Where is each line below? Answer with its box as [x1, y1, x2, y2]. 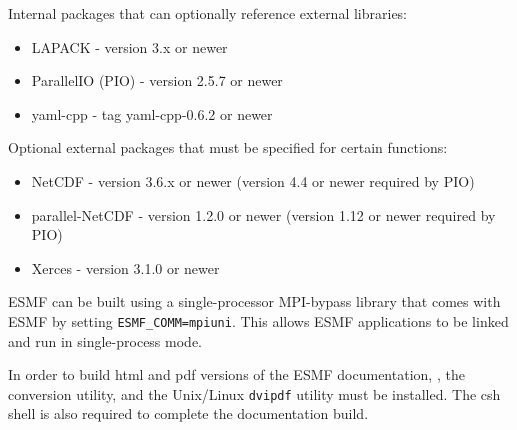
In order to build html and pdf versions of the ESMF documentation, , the [8, 364, 465, 385]
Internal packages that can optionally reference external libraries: [8, 3, 408, 23]
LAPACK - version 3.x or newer [31, 36, 228, 57]
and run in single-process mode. [8, 330, 202, 351]
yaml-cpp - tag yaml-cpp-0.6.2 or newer [31, 103, 273, 124]
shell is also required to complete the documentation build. [8, 403, 369, 424]
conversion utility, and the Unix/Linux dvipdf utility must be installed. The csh [8, 383, 501, 404]
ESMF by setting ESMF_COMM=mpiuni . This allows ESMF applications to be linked [8, 310, 509, 331]
